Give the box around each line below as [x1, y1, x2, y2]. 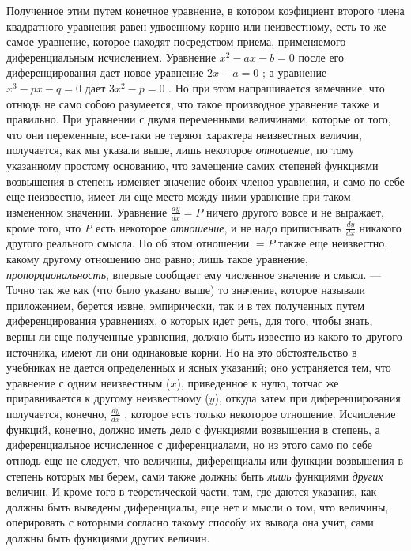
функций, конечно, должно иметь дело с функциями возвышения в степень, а [6, 421, 380, 437]
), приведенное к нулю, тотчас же [176, 374, 339, 391]
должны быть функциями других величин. [6, 529, 210, 545]
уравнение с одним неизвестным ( [6, 374, 171, 391]
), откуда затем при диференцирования [214, 390, 401, 406]
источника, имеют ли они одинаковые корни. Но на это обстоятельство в [6, 343, 357, 360]
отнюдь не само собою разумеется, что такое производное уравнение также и [6, 95, 379, 111]
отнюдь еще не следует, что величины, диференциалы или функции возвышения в [6, 451, 404, 468]
